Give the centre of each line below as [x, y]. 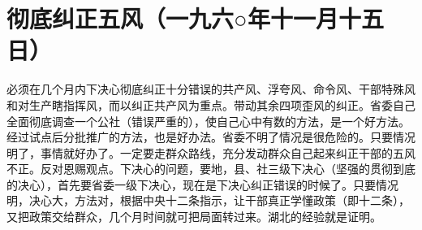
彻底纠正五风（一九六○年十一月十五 [195, 18]
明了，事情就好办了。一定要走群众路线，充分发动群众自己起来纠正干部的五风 [211, 152]
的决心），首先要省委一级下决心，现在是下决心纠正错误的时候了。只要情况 [202, 184]
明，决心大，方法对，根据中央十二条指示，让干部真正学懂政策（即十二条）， [208, 200]
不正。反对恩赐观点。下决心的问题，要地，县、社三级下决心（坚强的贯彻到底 [211, 169]
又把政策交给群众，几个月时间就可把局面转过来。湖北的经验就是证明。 [194, 217]
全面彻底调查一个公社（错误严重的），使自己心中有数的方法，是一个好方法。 [208, 121]
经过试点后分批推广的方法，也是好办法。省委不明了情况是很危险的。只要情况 [211, 137]
